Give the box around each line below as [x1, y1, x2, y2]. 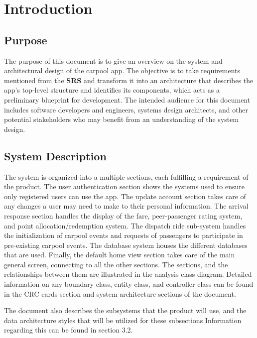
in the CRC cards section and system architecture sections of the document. [4, 288, 236, 299]
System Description [4, 148, 107, 163]
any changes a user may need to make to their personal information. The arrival [4, 201, 249, 211]
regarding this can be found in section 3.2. [4, 325, 133, 335]
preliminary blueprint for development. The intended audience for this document [4, 94, 251, 105]
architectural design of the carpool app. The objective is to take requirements [4, 65, 241, 76]
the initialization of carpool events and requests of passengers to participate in [4, 230, 243, 240]
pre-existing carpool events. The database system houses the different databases [4, 239, 248, 250]
